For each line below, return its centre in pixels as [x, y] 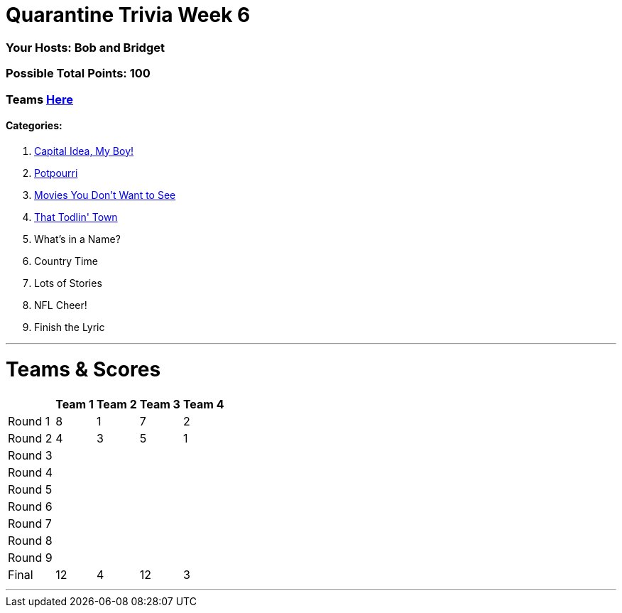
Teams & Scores [83, 370]
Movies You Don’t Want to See [105, 195]
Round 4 [31, 473]
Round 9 [30, 558]
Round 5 [30, 490]
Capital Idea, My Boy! [84, 151]
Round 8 [30, 541]
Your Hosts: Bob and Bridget [85, 47]
